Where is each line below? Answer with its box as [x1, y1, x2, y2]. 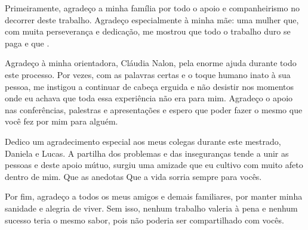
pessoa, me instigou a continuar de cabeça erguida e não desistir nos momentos [5, 80, 294, 92]
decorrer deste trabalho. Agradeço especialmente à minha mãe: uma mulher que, [5, 13, 299, 26]
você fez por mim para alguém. [5, 115, 118, 128]
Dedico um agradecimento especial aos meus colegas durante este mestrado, [5, 135, 281, 147]
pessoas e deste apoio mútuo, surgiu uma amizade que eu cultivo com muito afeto [5, 158, 303, 171]
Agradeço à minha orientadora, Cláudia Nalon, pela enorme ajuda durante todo [5, 57, 297, 69]
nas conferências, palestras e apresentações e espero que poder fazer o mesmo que [5, 103, 303, 116]
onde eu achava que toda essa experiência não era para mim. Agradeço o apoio [5, 92, 293, 104]
